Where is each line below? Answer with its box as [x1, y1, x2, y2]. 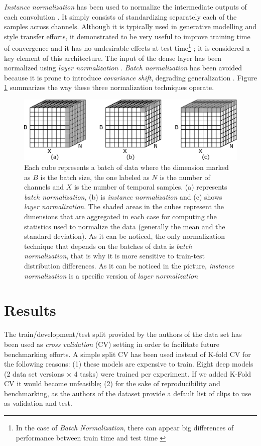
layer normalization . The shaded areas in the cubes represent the [24, 201, 224, 212]
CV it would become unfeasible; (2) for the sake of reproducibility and [4, 378, 220, 389]
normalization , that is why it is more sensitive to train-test [24, 250, 205, 261]
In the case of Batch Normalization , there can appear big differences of [16, 422, 234, 433]
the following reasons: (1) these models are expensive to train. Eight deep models [4, 359, 253, 369]
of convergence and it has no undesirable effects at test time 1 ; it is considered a [4, 41, 250, 53]
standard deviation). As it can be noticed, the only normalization [24, 231, 225, 241]
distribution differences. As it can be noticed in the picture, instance [24, 260, 234, 271]
